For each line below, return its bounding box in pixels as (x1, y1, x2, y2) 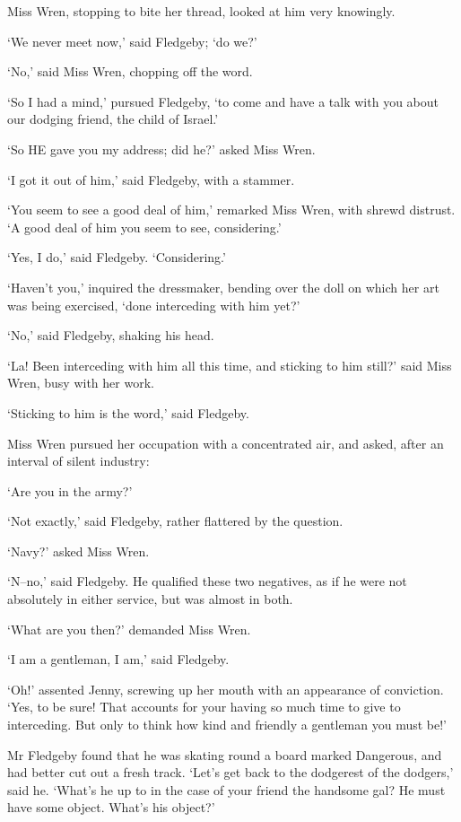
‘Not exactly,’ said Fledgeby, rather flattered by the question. (7, 512, 344, 530)
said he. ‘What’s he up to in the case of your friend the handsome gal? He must (7, 780, 446, 799)
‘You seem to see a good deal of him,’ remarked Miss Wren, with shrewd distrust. (7, 200, 456, 219)
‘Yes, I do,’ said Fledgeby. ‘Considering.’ (7, 248, 226, 267)
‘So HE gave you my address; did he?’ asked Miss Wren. (7, 139, 316, 158)
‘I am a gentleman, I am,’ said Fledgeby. (7, 650, 230, 669)
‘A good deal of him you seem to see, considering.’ (7, 217, 282, 236)
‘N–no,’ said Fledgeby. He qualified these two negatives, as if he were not (7, 572, 407, 590)
